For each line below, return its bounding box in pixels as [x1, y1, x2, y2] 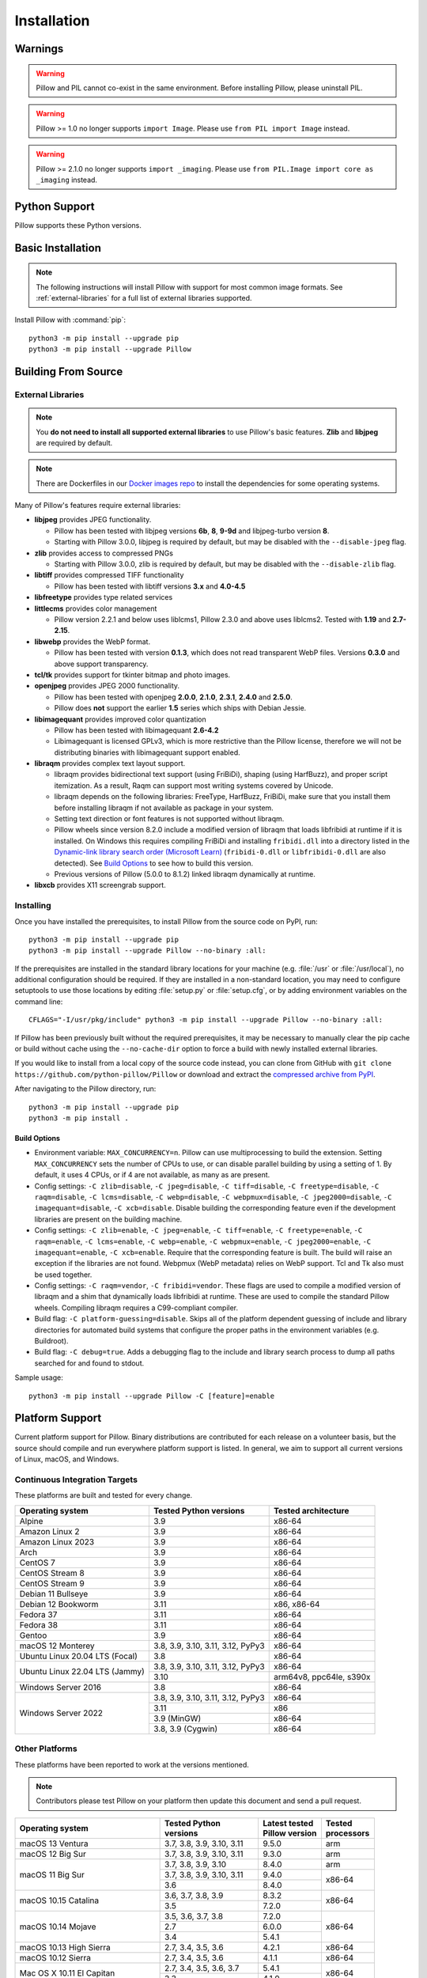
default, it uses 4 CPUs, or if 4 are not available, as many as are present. [34, 1170, 270, 1180]
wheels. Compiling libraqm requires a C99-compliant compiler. [34, 1302, 239, 1313]
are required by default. [36, 438, 113, 447]
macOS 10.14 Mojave [19, 1921, 96, 1932]
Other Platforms [14, 1743, 78, 1754]
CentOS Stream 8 [19, 1567, 85, 1578]
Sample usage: [14, 1373, 63, 1382]
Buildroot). [34, 1336, 69, 1346]
